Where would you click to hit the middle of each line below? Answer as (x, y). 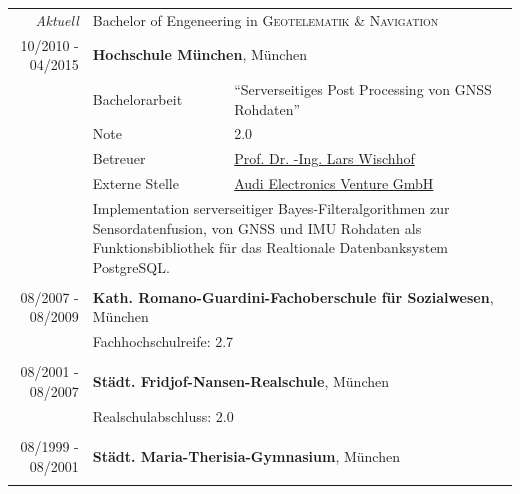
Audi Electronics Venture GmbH (334, 183)
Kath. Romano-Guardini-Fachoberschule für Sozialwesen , (293, 296)
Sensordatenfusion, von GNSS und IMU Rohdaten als (257, 227)
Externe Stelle (135, 183)
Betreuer (119, 158)
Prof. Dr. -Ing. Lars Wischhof (324, 158)
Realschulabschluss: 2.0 (163, 415)
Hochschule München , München (199, 54)
